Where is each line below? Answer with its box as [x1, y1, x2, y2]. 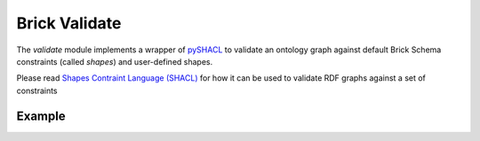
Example [16, 108, 66, 123]
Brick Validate [16, 13, 122, 33]
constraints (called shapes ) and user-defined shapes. [16, 56, 213, 67]
